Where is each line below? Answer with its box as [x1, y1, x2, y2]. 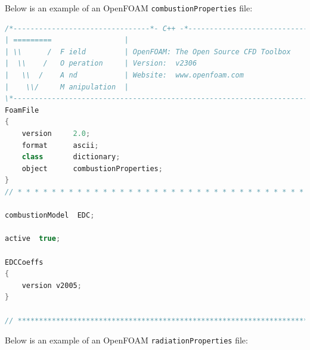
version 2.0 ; [21, 129, 91, 138]
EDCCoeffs [5, 258, 44, 267]
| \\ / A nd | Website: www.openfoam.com [5, 71, 244, 80]
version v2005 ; [21, 281, 82, 290]
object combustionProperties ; [21, 164, 163, 173]
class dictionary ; [21, 153, 120, 162]
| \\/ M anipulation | [5, 82, 129, 91]
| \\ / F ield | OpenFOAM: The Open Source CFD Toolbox [5, 47, 291, 56]
